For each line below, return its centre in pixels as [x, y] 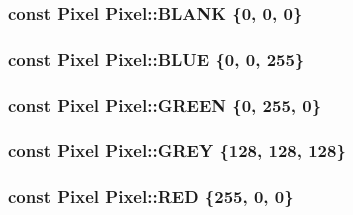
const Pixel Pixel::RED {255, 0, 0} [151, 196]
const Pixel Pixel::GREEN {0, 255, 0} [165, 104]
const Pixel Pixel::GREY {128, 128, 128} [177, 150]
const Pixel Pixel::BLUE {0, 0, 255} [156, 58]
